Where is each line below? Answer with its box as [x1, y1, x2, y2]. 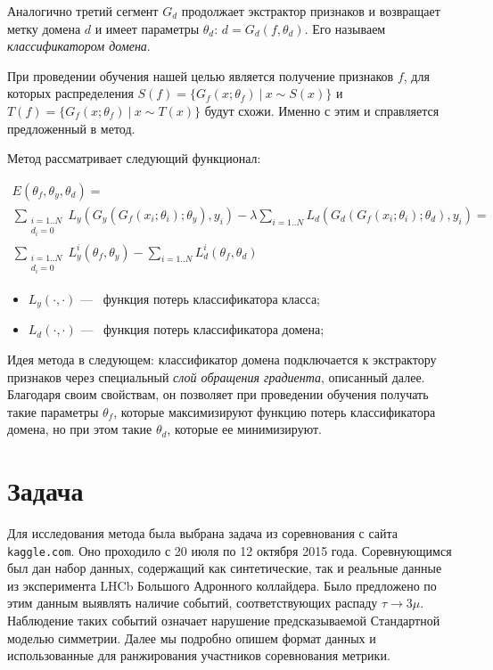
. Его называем [304, 19, 386, 37]
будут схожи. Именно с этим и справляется [204, 101, 440, 119]
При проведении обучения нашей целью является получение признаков [7, 66, 394, 85]
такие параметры [7, 402, 99, 421]
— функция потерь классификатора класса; [80, 289, 321, 307]
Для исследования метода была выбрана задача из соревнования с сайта [7, 524, 398, 543]
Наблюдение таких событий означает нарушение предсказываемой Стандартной [7, 611, 440, 630]
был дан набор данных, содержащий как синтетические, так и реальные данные [7, 559, 442, 577]
